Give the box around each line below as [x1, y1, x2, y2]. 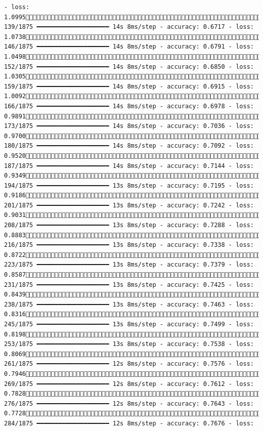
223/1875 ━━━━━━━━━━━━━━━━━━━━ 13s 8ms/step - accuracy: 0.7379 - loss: [4, 261, 254, 269]
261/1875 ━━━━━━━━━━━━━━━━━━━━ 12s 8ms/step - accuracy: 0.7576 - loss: [4, 360, 254, 368]
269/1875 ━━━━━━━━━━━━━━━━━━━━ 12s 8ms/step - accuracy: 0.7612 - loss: [4, 380, 254, 387]
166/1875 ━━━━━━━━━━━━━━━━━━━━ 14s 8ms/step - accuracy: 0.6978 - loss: [4, 102, 254, 110]
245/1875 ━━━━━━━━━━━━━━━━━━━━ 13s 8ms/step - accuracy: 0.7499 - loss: [4, 321, 254, 328]
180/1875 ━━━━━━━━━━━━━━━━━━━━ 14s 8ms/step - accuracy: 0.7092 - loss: [4, 142, 254, 150]
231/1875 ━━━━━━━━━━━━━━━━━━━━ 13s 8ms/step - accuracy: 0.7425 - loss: [4, 281, 254, 288]
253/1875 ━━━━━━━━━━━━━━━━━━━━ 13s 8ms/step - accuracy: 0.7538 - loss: [4, 340, 254, 348]
